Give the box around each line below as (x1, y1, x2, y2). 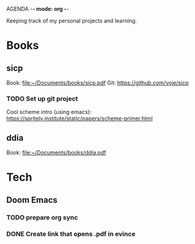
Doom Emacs (6, 194, 58, 205)
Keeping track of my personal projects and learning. (6, 17, 138, 24)
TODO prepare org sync (6, 213, 78, 221)
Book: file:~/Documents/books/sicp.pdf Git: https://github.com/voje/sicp (6, 79, 189, 86)
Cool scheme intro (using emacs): (6, 109, 92, 116)
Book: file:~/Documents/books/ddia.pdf (6, 149, 106, 156)
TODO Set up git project (6, 94, 78, 103)
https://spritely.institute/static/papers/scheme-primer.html (6, 115, 153, 122)
